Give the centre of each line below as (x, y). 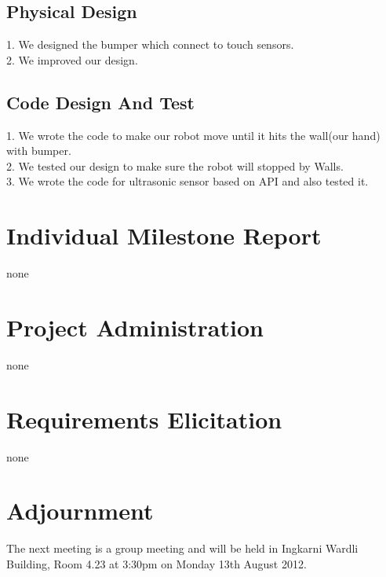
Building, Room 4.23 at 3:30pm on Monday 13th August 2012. (157, 563)
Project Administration (135, 327)
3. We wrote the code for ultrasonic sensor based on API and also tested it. (188, 181)
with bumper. (39, 151)
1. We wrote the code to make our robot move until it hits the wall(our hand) (193, 135)
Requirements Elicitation (144, 419)
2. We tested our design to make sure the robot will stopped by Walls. (175, 165)
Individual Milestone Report (164, 235)
